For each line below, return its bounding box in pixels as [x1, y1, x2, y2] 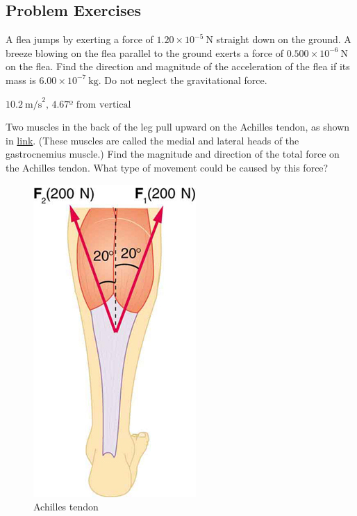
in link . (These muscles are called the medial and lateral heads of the [6, 133, 299, 147]
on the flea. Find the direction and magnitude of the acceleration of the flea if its [6, 59, 350, 74]
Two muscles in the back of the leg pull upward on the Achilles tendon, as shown [6, 119, 350, 134]
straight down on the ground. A [216, 32, 351, 47]
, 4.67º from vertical [45, 99, 131, 110]
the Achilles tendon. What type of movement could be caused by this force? [6, 160, 329, 174]
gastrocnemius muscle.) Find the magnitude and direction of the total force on [6, 147, 340, 161]
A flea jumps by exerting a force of [6, 32, 153, 47]
